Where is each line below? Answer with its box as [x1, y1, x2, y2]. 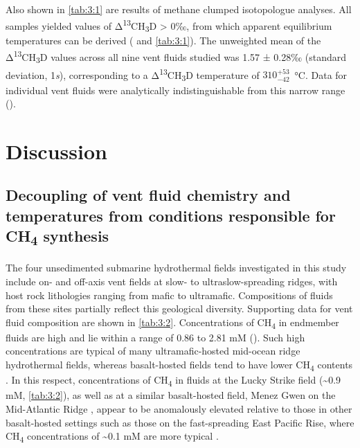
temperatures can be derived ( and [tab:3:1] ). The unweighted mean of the [6, 33, 321, 48]
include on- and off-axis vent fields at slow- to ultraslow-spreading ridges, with [6, 274, 338, 288]
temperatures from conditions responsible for [6, 204, 336, 226]
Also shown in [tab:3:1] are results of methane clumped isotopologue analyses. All [6, 2, 352, 16]
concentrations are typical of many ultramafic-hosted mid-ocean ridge [6, 343, 300, 358]
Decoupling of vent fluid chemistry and [6, 184, 291, 206]
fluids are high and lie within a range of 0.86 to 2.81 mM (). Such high [6, 330, 305, 344]
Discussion [6, 136, 107, 165]
